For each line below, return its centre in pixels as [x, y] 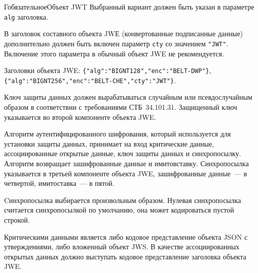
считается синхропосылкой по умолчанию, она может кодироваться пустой [119, 210]
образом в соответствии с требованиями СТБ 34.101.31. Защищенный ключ [121, 107]
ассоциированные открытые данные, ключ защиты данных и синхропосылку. [123, 153]
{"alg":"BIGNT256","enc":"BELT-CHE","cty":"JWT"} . [90, 80]
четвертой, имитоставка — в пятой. [59, 183]
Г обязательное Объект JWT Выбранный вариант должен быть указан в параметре [129, 7]
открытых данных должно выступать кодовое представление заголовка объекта [125, 256]
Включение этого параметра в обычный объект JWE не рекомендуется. [114, 53]
